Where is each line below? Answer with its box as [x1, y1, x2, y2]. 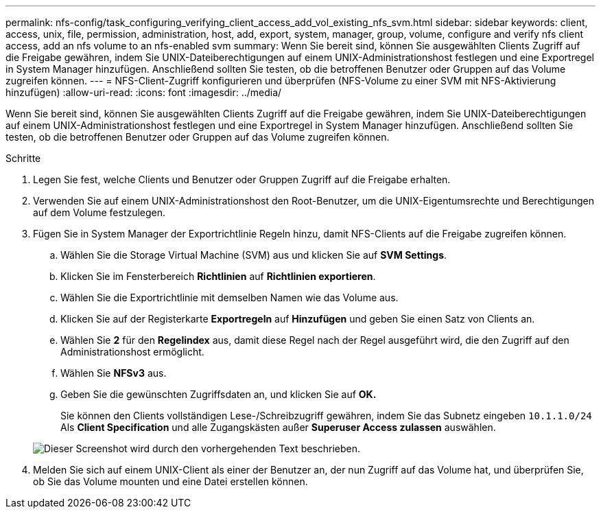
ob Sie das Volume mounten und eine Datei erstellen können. [33, 476, 308, 487]
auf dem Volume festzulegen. [33, 207, 166, 218]
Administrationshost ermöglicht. [60, 346, 204, 358]
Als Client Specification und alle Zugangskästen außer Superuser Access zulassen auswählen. [60, 421, 496, 433]
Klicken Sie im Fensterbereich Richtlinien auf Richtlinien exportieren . [60, 270, 376, 282]
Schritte [5, 152, 41, 164]
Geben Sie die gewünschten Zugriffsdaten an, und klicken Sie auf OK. [60, 388, 377, 400]
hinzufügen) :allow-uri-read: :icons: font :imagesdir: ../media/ [5, 86, 282, 98]
